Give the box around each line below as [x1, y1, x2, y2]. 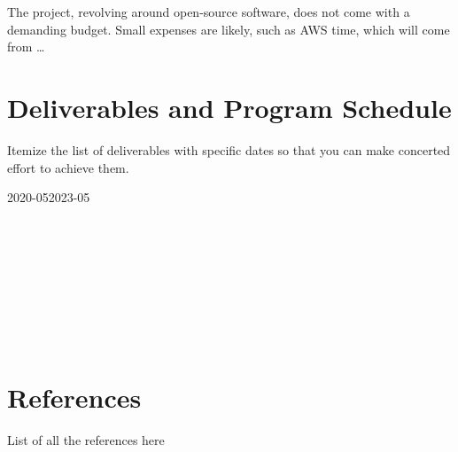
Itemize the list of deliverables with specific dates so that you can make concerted [7, 140, 451, 159]
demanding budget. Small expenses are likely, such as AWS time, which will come [7, 19, 450, 38]
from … [7, 37, 45, 56]
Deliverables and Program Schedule [7, 89, 452, 125]
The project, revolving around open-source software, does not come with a [7, 3, 410, 20]
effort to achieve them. [7, 158, 129, 176]
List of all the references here [7, 430, 165, 448]
